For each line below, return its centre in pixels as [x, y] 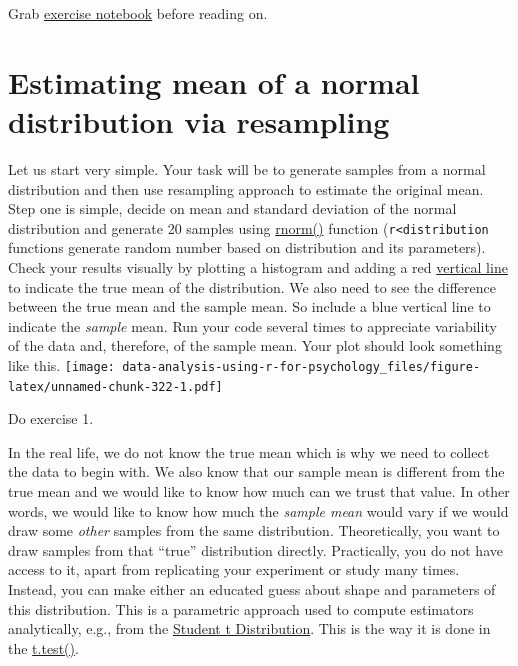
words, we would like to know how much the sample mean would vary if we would [258, 510]
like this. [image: [61, 364]
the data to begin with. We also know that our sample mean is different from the [256, 471]
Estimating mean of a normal [214, 81]
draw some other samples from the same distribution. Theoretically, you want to [254, 530]
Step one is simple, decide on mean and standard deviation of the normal [232, 208]
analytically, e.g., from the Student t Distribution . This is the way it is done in [249, 628]
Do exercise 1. [51, 418]
